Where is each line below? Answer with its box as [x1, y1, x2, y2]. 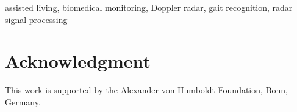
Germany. [5, 95, 41, 108]
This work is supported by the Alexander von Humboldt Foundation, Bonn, [5, 84, 288, 96]
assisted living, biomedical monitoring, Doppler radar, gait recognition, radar [5, 1, 293, 13]
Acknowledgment [5, 48, 151, 73]
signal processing [5, 13, 68, 25]
